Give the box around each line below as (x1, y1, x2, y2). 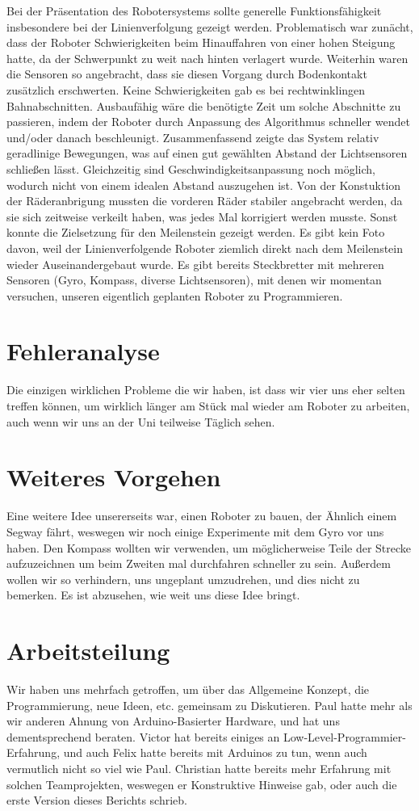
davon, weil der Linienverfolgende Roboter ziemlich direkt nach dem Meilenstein (6, 239, 404, 256)
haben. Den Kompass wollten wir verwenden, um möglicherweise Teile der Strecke (6, 539, 412, 556)
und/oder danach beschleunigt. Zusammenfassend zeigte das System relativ (6, 128, 379, 145)
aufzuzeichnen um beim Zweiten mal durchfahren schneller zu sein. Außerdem (6, 555, 391, 572)
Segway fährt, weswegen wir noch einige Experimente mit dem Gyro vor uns (6, 523, 384, 540)
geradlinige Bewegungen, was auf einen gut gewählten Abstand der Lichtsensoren (6, 145, 408, 162)
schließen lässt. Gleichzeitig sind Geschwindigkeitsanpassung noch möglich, (6, 160, 375, 177)
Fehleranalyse (6, 334, 160, 368)
